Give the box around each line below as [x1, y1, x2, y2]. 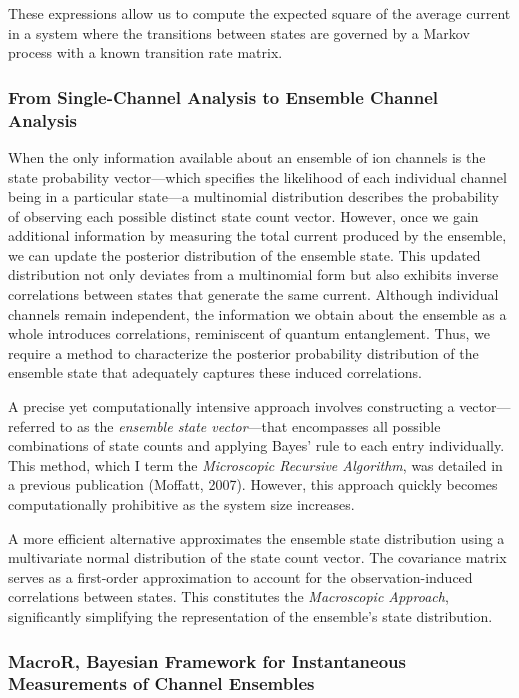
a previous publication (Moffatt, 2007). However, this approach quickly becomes [8, 474, 498, 495]
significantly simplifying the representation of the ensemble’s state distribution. [8, 605, 493, 626]
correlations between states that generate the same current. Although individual [8, 284, 499, 305]
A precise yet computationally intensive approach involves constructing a [8, 396, 455, 417]
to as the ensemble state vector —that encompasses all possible [59, 415, 441, 436]
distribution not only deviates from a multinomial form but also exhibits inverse [8, 264, 499, 285]
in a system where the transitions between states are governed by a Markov [8, 22, 470, 43]
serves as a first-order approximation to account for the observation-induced [8, 566, 473, 587]
